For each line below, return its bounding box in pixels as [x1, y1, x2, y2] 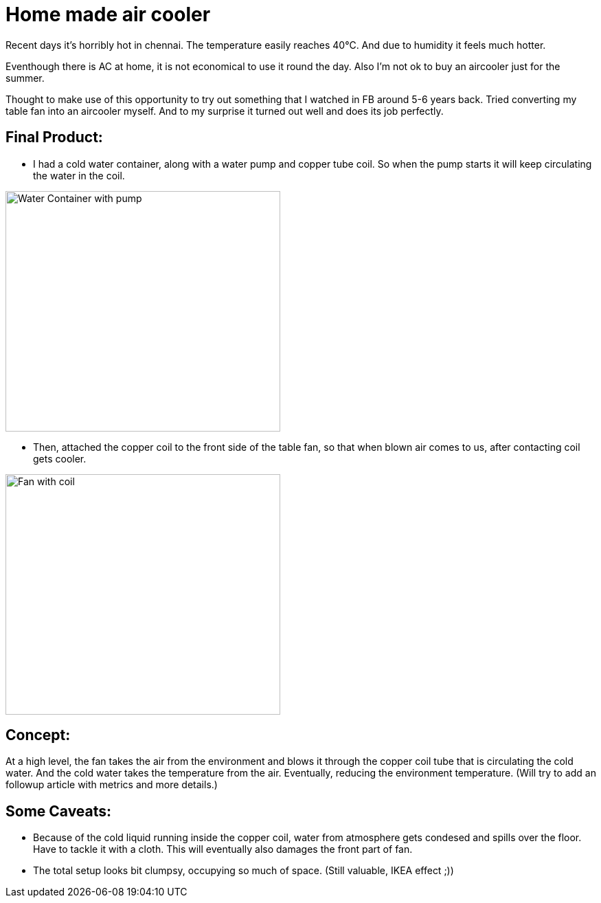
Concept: [5, 726, 71, 744]
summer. [5, 71, 45, 84]
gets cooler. [33, 452, 87, 465]
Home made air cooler [5, 3, 211, 26]
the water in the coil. [33, 169, 125, 181]
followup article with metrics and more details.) [5, 779, 218, 791]
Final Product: [5, 129, 103, 146]
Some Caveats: [5, 802, 112, 820]
